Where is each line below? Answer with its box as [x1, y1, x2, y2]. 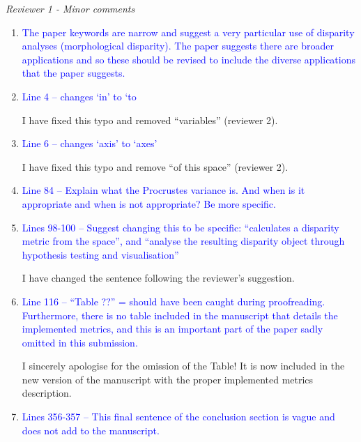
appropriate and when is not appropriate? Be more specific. [22, 196, 276, 211]
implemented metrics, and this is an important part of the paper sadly [22, 321, 323, 336]
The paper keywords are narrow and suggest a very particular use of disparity [22, 24, 355, 39]
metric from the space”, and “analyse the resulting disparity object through [22, 234, 345, 248]
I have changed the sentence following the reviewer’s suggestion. [22, 270, 295, 285]
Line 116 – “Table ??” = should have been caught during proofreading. [22, 294, 325, 308]
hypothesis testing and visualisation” [22, 247, 179, 261]
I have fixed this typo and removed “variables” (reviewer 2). [22, 112, 278, 127]
